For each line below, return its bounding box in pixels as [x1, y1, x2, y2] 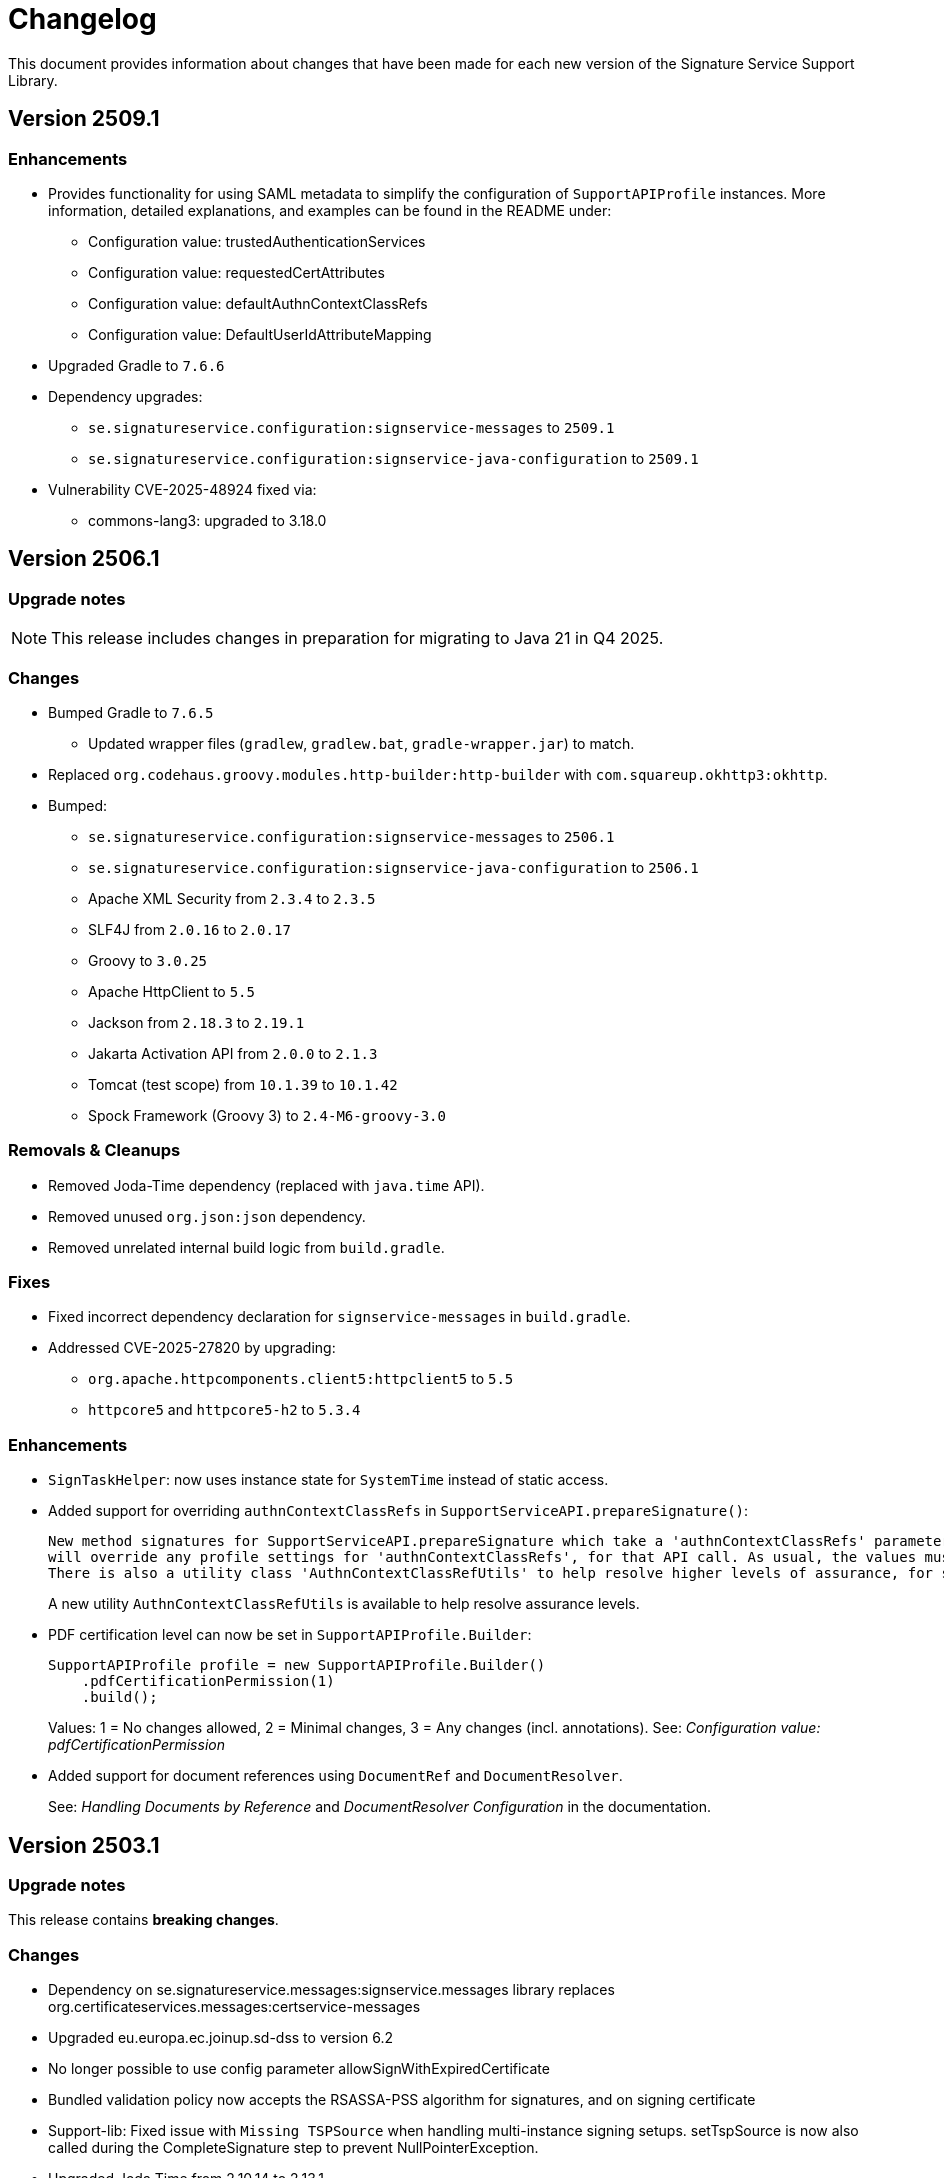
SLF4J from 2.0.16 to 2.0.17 [88, 920, 291, 938]
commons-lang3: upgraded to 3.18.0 [88, 511, 327, 529]
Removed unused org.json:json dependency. [48, 1207, 366, 1225]
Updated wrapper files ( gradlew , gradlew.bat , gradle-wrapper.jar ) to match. [88, 734, 635, 752]
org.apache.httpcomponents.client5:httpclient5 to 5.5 [88, 1370, 514, 1388]
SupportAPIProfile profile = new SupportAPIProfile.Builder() [48, 1657, 546, 1674]
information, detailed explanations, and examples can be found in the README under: [48, 201, 612, 219]
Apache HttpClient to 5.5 [88, 982, 255, 1000]
